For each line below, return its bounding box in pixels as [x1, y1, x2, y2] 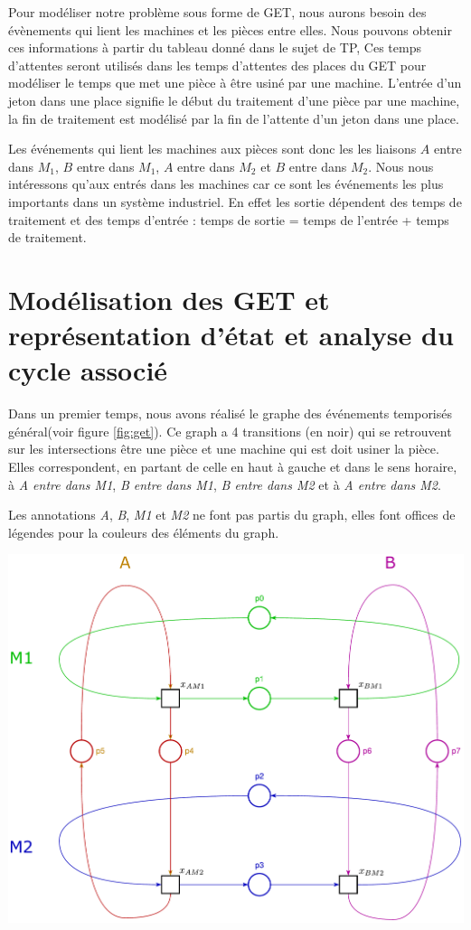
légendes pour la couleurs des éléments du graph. [8, 522, 279, 541]
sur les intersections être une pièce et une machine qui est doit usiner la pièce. [8, 439, 439, 458]
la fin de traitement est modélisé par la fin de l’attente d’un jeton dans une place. [8, 108, 459, 127]
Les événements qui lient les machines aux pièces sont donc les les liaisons [8, 139, 417, 158]
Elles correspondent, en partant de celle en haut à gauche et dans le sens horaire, [8, 457, 457, 475]
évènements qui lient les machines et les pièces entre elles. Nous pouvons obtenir [8, 20, 452, 39]
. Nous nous [368, 156, 434, 175]
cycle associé [8, 352, 168, 389]
